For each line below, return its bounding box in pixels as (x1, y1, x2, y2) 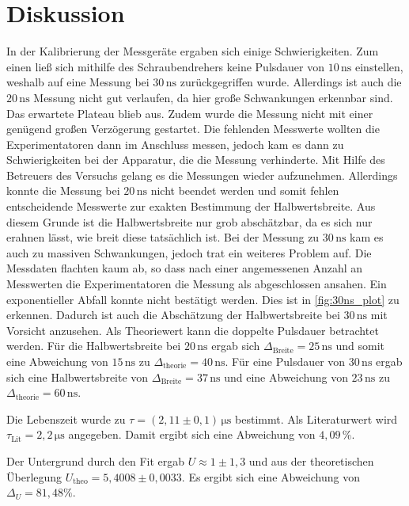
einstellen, (354, 58, 403, 74)
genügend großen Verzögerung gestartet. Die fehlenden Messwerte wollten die (6, 120, 380, 137)
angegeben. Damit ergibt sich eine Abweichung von (68, 426, 316, 443)
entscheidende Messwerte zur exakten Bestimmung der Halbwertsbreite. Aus (6, 198, 376, 215)
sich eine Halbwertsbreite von (6, 368, 149, 385)
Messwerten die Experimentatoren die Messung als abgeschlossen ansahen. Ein (6, 276, 387, 292)
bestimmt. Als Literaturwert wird (235, 410, 398, 427)
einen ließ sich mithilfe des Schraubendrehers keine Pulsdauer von (6, 58, 325, 74)
